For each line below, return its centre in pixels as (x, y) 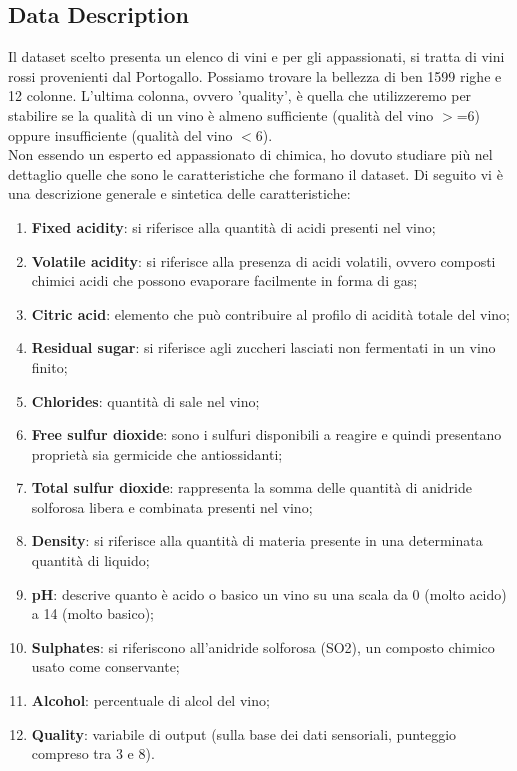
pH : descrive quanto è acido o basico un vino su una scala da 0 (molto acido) (269, 593)
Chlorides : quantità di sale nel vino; (145, 400)
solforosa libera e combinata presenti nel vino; (172, 506)
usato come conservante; (105, 666)
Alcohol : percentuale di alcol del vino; (150, 700)
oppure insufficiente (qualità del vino (120, 134)
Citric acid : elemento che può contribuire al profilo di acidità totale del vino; (270, 313)
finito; (49, 366)
